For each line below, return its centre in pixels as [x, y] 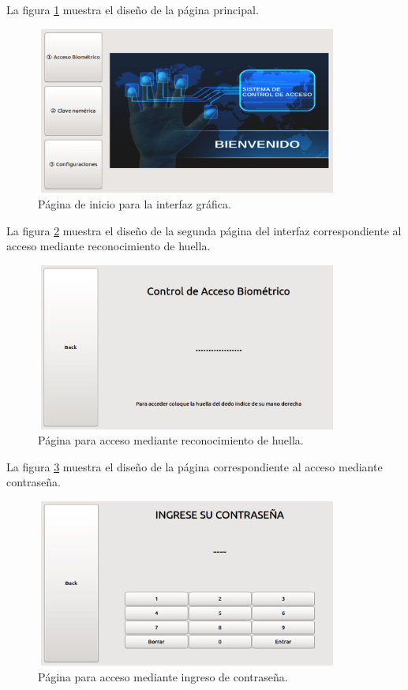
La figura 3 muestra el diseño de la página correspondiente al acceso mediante [195, 466]
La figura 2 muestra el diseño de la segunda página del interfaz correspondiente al [204, 230]
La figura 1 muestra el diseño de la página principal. [133, 9]
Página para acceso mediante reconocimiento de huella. [171, 440]
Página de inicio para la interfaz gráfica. [135, 204]
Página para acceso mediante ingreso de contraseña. [163, 676]
